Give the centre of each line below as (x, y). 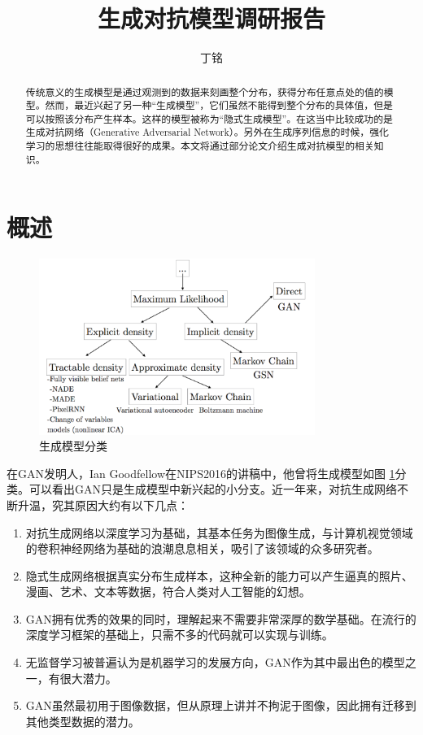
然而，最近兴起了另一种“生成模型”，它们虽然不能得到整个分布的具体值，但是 (219, 105)
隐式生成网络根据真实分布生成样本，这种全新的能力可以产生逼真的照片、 (219, 575)
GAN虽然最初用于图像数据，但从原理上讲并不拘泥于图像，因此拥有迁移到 (221, 705)
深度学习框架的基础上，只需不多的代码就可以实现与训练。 (179, 635)
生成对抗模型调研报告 (211, 18)
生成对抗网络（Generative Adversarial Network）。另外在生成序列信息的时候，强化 (207, 132)
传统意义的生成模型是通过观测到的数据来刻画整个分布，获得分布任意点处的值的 (205, 91)
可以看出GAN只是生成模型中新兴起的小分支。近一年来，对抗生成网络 (213, 489)
